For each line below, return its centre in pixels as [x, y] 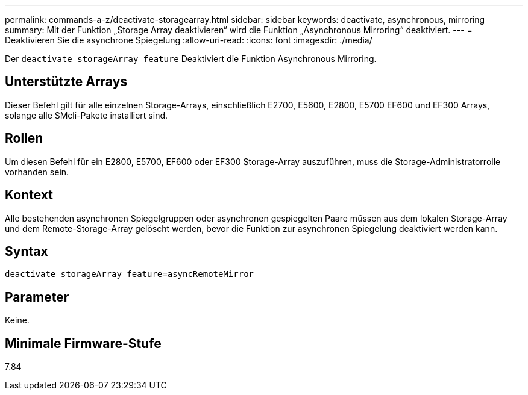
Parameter [37, 297]
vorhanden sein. [37, 172]
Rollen [24, 138]
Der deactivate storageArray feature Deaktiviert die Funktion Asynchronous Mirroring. [191, 59]
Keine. [17, 320]
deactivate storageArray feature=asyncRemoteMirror [130, 274]
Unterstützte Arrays [66, 82]
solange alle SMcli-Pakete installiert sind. [86, 115]
